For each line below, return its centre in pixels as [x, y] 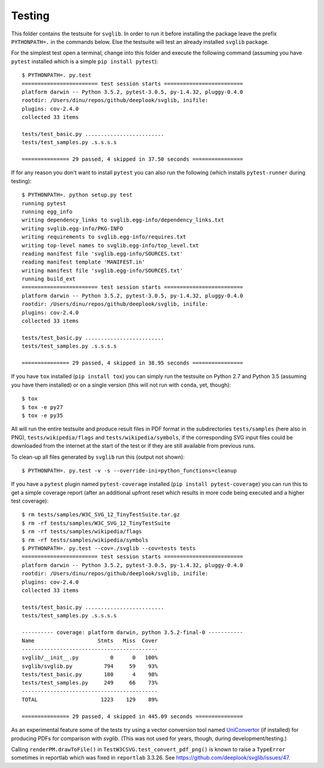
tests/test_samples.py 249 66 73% [90, 683]
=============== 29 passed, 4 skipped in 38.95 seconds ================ [133, 363]
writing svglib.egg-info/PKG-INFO [72, 228]
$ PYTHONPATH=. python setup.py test [77, 195]
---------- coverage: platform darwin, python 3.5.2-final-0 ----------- [133, 632]
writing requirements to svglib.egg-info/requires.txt [104, 237]
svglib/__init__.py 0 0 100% [90, 658]
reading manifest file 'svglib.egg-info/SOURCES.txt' [102, 253]
